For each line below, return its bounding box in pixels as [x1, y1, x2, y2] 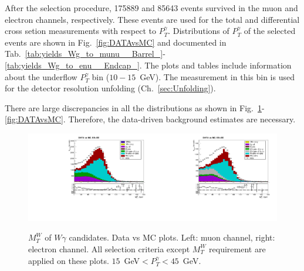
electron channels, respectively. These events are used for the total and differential [5, 13, 300, 25]
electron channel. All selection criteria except [28, 242, 190, 255]
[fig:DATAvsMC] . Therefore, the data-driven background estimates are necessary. [5, 113, 296, 125]
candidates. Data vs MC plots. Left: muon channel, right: [69, 231, 275, 243]
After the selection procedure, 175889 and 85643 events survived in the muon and [5, 2, 298, 13]
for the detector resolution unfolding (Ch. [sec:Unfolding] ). [5, 82, 216, 94]
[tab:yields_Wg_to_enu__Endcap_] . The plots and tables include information [5, 59, 292, 71]
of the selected [244, 25, 296, 37]
